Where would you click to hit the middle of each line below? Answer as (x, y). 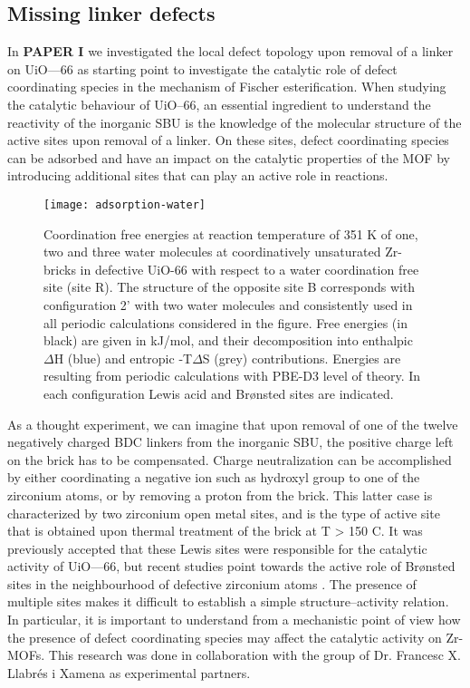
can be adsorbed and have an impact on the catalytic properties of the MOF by (229, 157)
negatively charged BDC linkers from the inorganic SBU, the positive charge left (230, 442)
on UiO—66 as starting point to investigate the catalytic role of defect (202, 68)
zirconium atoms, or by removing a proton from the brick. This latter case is (220, 494)
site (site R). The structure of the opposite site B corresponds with (230, 287)
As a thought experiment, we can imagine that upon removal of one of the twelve (233, 424)
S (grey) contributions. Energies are (302, 358)
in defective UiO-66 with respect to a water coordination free (249, 269)
